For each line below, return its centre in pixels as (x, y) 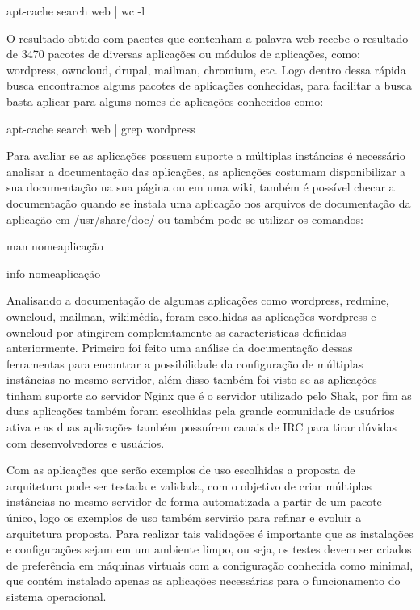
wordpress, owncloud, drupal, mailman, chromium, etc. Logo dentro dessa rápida (206, 69)
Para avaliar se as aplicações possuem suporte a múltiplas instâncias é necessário (206, 156)
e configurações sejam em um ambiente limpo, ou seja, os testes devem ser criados (209, 549)
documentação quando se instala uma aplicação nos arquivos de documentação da (209, 202)
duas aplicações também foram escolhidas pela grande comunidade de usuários (201, 411)
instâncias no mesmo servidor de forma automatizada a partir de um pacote (194, 501)
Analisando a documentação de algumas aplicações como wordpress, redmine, (198, 300)
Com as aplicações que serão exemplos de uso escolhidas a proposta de (181, 470)
